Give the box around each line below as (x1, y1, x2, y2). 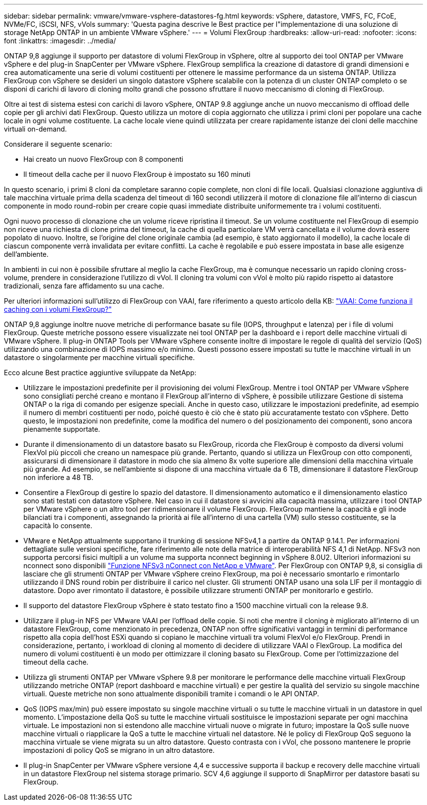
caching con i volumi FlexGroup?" (4, 305, 112, 313)
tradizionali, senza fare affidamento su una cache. (4, 282, 164, 290)
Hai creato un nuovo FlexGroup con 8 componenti (23, 155, 183, 163)
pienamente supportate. (23, 425, 100, 433)
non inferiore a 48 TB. (23, 473, 94, 481)
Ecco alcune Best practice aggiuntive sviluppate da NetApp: (4, 368, 196, 377)
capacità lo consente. (23, 521, 93, 530)
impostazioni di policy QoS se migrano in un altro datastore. (23, 746, 215, 754)
